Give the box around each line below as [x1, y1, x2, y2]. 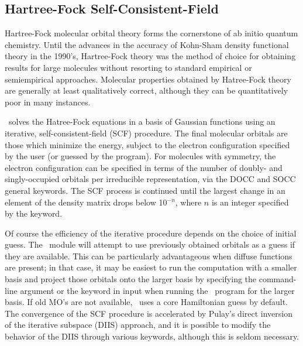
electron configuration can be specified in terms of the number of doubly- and [5, 161, 283, 173]
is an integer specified [211, 196, 289, 208]
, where [175, 196, 202, 208]
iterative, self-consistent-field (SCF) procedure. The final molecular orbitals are [5, 126, 288, 139]
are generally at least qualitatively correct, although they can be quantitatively [5, 84, 288, 97]
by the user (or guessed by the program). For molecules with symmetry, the [5, 150, 276, 162]
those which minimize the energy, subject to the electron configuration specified [5, 138, 290, 150]
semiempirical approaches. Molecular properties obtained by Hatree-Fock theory [5, 73, 291, 85]
